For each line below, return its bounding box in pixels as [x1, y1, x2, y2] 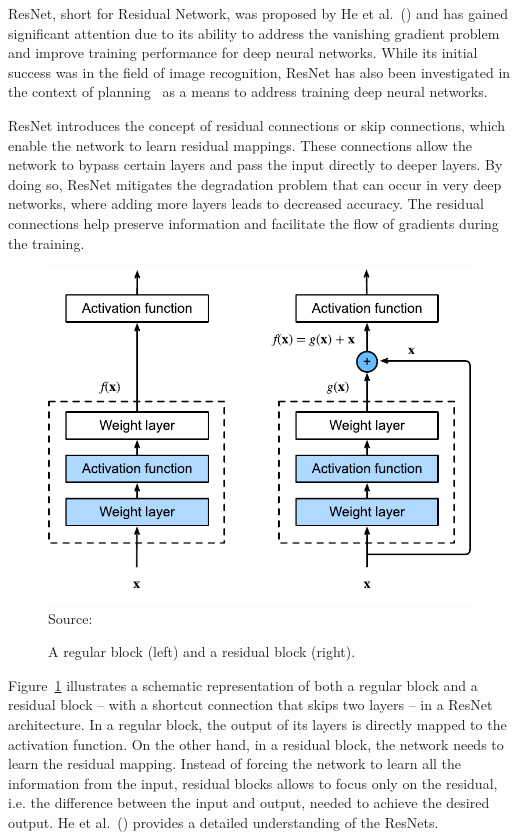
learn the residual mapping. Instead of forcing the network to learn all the [8, 753, 462, 774]
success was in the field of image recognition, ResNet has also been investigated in [8, 61, 511, 82]
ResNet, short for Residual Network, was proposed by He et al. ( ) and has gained [8, 3, 508, 23]
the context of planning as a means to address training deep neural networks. [8, 81, 488, 102]
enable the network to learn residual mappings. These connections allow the [8, 134, 472, 155]
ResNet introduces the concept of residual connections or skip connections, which [8, 114, 505, 135]
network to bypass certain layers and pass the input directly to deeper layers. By [8, 154, 503, 175]
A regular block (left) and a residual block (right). [48, 641, 356, 662]
